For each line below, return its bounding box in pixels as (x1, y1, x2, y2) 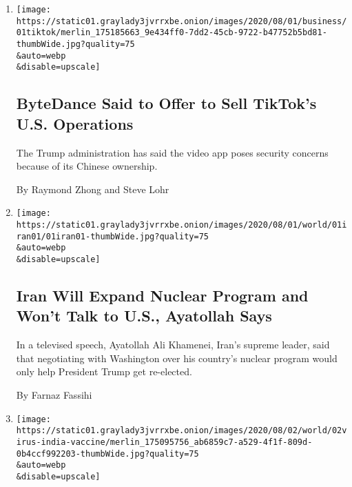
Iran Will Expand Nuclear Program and (16, 284, 309, 306)
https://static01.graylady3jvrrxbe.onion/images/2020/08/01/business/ (16, 16, 347, 26)
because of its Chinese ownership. (16, 159, 158, 173)
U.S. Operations (16, 112, 134, 134)
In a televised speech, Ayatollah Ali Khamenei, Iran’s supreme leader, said (16, 337, 330, 352)
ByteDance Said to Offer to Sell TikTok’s (16, 92, 317, 114)
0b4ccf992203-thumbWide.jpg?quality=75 (16, 448, 199, 459)
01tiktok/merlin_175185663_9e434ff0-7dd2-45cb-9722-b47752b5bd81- (16, 28, 327, 38)
